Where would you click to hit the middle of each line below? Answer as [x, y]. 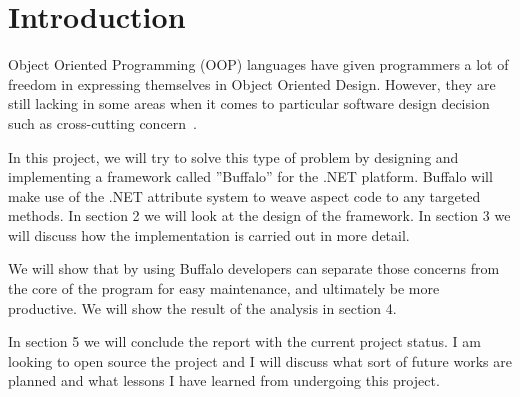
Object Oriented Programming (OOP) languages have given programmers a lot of [258, 64]
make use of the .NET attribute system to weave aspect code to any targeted [244, 195]
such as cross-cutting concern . [102, 122]
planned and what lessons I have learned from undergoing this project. [224, 380]
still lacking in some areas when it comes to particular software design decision [249, 103]
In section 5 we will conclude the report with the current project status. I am [244, 341]
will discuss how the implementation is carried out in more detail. [209, 234]
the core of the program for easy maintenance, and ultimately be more [224, 288]
